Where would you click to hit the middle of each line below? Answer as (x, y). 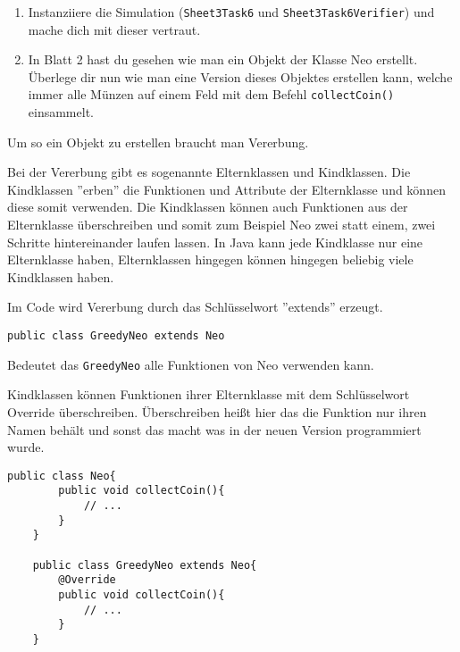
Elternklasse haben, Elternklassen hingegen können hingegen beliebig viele (210, 259)
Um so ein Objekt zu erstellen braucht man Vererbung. (158, 142)
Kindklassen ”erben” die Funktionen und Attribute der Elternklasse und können (226, 189)
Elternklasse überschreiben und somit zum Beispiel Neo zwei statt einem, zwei (222, 225)
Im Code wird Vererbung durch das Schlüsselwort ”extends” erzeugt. (195, 307)
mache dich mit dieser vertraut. (114, 29)
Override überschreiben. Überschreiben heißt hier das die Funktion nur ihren (217, 411)
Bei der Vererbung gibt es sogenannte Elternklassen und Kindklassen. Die (209, 172)
